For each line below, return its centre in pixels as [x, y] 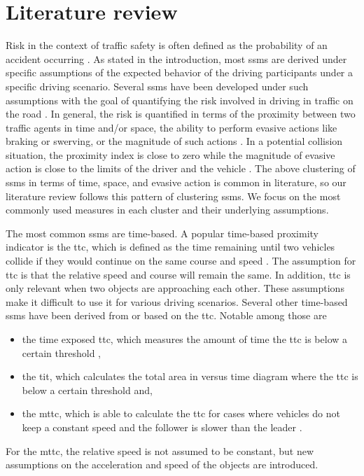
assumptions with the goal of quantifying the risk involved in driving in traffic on [180, 100]
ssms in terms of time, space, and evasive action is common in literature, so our [176, 182]
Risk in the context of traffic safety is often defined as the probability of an [167, 45]
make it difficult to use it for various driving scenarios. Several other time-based [177, 301]
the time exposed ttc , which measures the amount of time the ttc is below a [185, 339]
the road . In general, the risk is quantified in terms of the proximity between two [181, 114]
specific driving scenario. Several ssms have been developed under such [157, 86]
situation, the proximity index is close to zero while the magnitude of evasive [170, 154]
